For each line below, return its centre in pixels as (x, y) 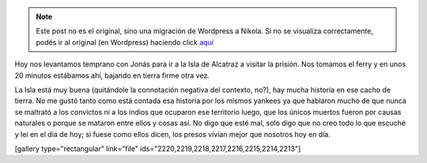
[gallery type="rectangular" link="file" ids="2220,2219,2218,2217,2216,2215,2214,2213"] (158, 148)
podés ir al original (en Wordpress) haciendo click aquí (125, 42)
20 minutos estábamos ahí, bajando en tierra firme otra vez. (112, 75)
